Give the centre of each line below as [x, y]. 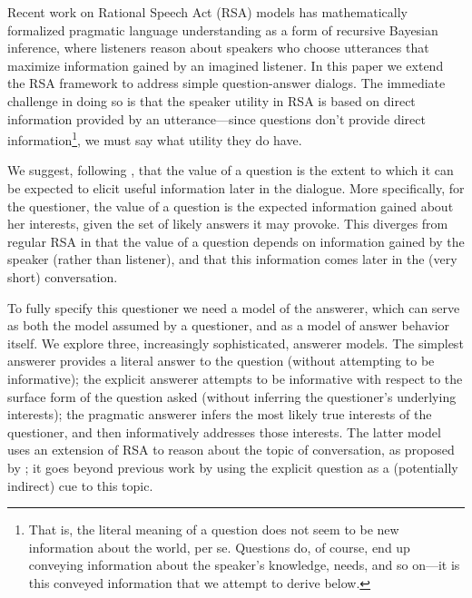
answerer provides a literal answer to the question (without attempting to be [221, 361]
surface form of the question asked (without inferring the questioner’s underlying [232, 396]
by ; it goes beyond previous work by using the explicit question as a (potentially [233, 467]
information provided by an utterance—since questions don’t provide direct [216, 118]
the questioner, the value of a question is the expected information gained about [231, 206]
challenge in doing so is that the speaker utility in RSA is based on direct [211, 100]
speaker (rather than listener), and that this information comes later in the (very [232, 259]
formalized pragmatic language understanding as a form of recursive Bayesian [223, 29]
